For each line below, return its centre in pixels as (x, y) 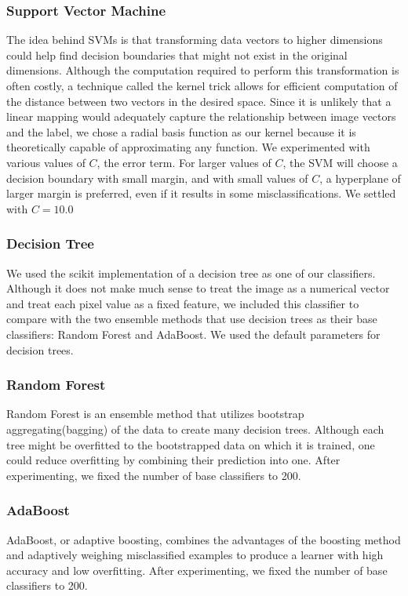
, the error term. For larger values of (184, 162)
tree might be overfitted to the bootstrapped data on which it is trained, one (191, 444)
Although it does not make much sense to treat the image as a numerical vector (198, 288)
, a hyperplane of (360, 178)
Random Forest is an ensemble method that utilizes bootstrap (155, 414)
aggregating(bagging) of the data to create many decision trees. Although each (195, 429)
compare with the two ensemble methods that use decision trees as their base (192, 319)
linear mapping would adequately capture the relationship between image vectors (201, 116)
